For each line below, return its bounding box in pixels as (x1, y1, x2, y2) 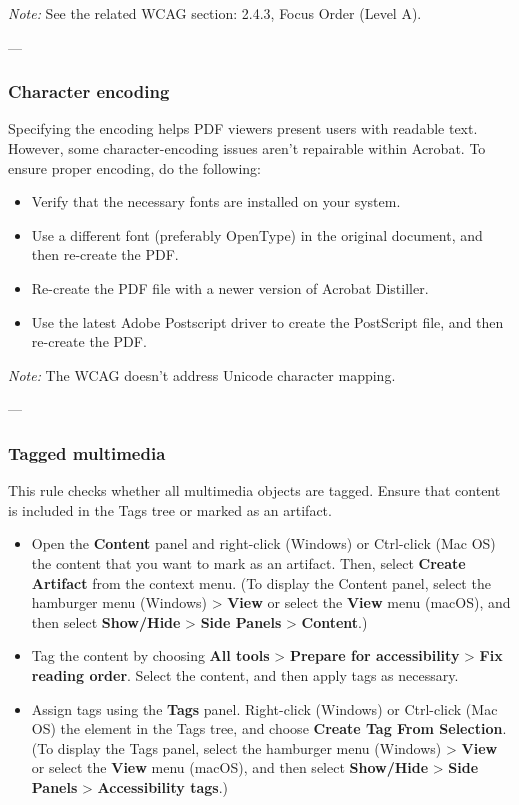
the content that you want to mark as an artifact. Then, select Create (31, 552, 466, 573)
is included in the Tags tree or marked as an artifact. (8, 499, 332, 520)
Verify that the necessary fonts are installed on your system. (31, 191, 401, 212)
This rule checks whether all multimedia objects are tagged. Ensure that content (8, 480, 501, 501)
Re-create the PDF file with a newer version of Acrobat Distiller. (31, 277, 429, 298)
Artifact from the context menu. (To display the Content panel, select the (31, 572, 491, 593)
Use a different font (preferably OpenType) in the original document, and (31, 224, 483, 245)
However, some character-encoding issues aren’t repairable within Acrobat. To (8, 138, 486, 158)
